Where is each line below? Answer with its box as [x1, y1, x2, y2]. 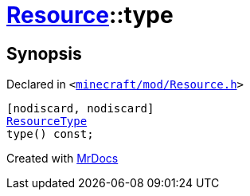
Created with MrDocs [6, 151, 119, 166]
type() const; [6, 127, 94, 141]
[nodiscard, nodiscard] [6, 102, 154, 116]
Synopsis [6, 43, 82, 64]
